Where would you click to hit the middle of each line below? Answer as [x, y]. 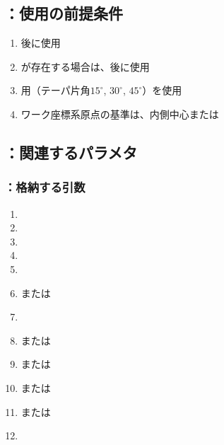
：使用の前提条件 [64, 13]
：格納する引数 [45, 187]
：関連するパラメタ [71, 152]
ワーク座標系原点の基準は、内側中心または [120, 114]
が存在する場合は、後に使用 [85, 66]
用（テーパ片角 [55, 90]
